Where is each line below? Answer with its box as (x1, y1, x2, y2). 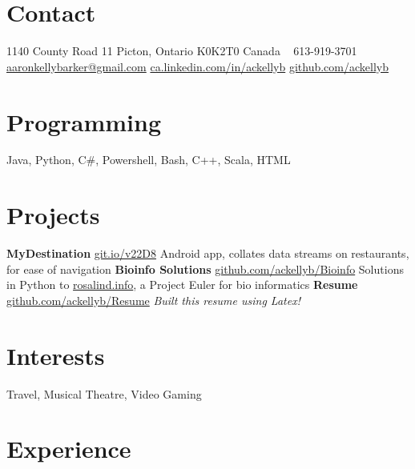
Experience (6, 432, 131, 465)
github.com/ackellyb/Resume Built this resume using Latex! (6, 291, 300, 308)
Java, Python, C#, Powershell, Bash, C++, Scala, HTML (6, 151, 291, 168)
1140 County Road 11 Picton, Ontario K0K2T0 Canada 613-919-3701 (6, 42, 357, 59)
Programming (6, 105, 161, 138)
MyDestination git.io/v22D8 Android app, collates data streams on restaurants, (6, 245, 409, 262)
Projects (6, 198, 100, 231)
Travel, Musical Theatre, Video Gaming (6, 385, 202, 402)
